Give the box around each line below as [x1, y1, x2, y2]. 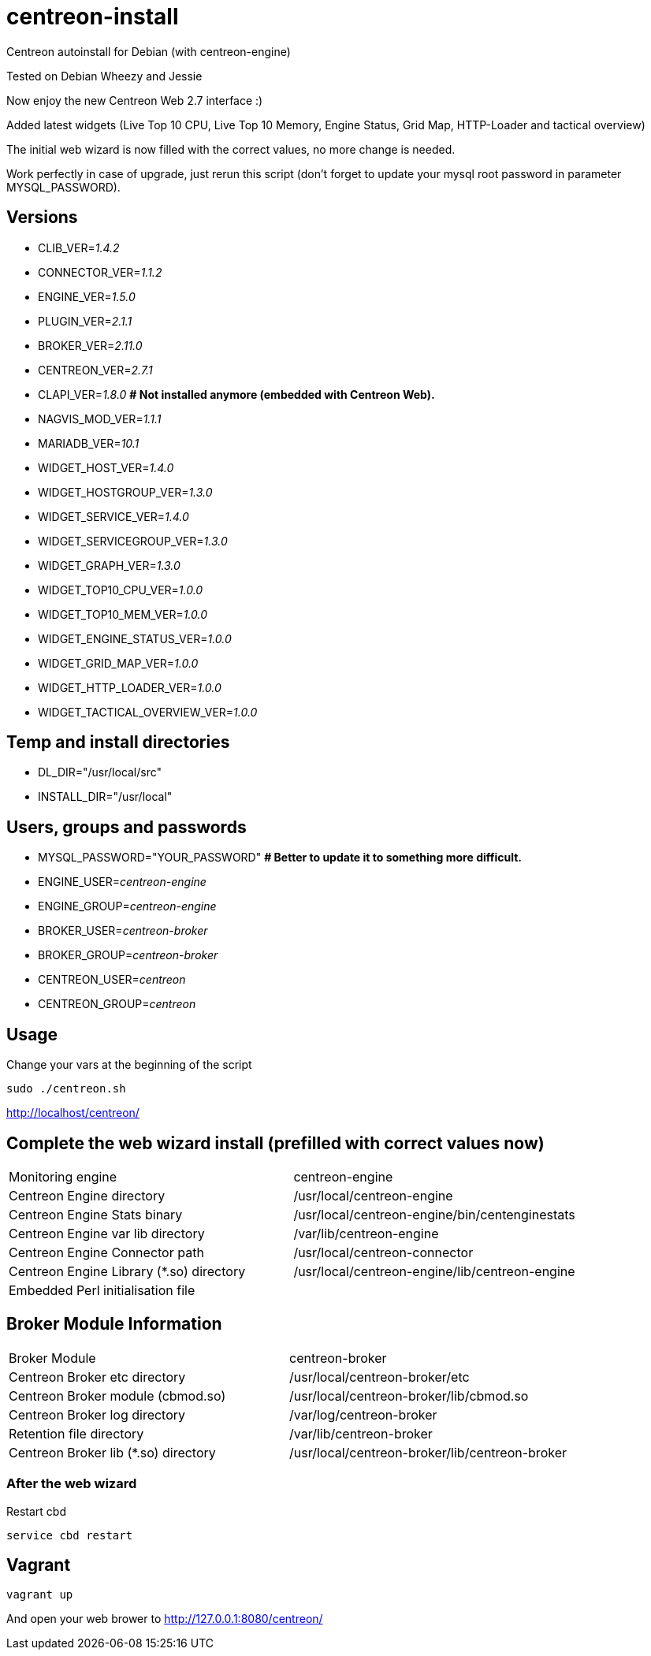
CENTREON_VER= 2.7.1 [38, 363, 153, 377]
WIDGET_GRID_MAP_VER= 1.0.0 [38, 656, 199, 670]
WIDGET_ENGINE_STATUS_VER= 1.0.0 [38, 631, 232, 646]
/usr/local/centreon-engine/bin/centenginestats [293, 1206, 575, 1222]
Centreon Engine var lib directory [9, 1225, 205, 1241]
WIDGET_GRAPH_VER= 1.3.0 [38, 558, 180, 572]
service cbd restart [6, 1528, 133, 1542]
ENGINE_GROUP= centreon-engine [38, 899, 217, 914]
